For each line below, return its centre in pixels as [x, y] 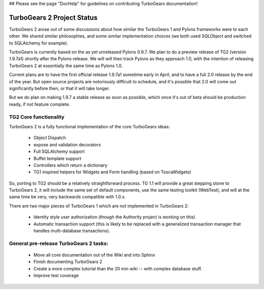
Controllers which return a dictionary [70, 165]
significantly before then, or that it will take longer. [59, 89]
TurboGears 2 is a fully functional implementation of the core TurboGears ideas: [89, 126]
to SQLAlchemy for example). [39, 43]
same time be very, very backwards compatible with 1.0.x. [67, 197]
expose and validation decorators [67, 144]
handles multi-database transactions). [72, 231]
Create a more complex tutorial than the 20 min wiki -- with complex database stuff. [118, 268]
